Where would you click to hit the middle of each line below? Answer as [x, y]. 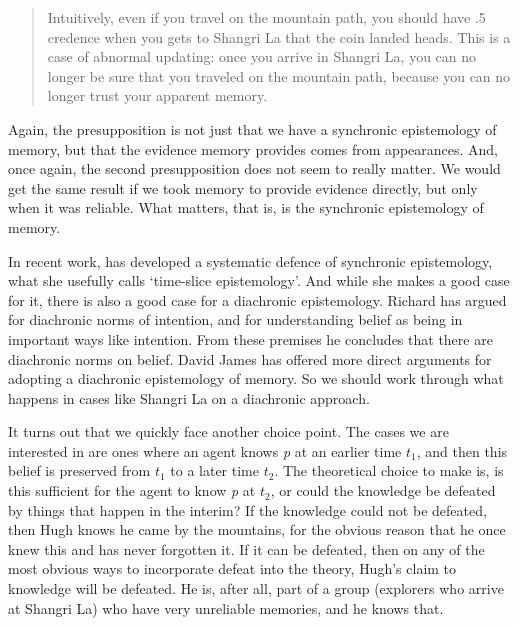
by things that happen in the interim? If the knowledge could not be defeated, [247, 509]
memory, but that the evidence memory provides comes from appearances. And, [253, 148]
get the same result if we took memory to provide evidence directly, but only [243, 187]
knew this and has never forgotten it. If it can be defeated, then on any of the [246, 548]
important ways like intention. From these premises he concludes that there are [250, 338]
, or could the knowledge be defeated [383, 490]
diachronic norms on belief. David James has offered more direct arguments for [250, 358]
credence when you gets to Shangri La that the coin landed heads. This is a [279, 36]
